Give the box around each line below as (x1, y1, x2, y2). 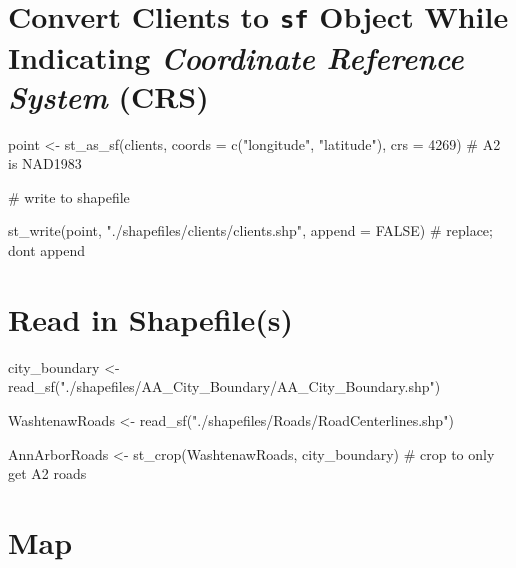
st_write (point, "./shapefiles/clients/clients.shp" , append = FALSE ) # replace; (8, 220, 493, 241)
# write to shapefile (8, 186, 130, 207)
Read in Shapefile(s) (8, 298, 294, 339)
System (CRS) (8, 75, 209, 117)
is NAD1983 (8, 153, 82, 174)
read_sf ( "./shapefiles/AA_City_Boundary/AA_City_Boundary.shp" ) (8, 376, 441, 397)
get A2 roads (8, 463, 87, 484)
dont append (8, 240, 86, 260)
